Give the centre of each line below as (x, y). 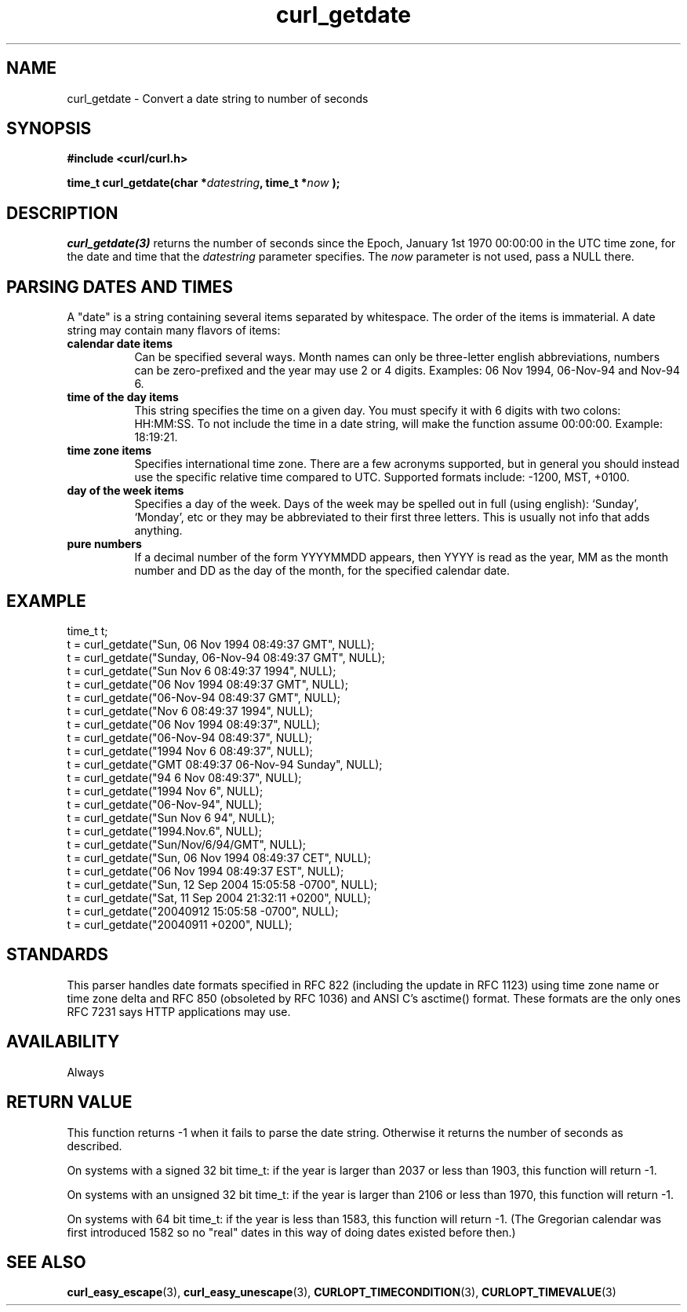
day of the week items (125, 491)
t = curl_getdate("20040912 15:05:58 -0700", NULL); (203, 911)
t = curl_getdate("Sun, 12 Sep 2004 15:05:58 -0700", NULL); (222, 884)
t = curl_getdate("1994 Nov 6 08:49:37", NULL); (190, 751)
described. (95, 1146)
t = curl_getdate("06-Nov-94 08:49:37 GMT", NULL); (204, 697)
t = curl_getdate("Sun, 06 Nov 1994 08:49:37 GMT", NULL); (221, 644)
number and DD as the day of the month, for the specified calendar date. (322, 571)
